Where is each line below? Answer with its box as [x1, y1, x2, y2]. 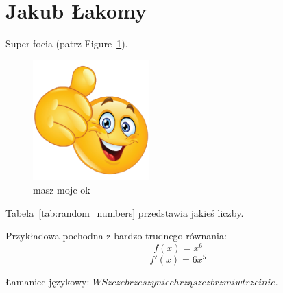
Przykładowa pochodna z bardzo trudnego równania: [5, 228, 227, 243]
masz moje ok [33, 183, 90, 197]
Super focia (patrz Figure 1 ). [5, 36, 128, 51]
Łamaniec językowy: [5, 274, 90, 288]
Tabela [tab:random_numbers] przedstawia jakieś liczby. [5, 205, 244, 220]
